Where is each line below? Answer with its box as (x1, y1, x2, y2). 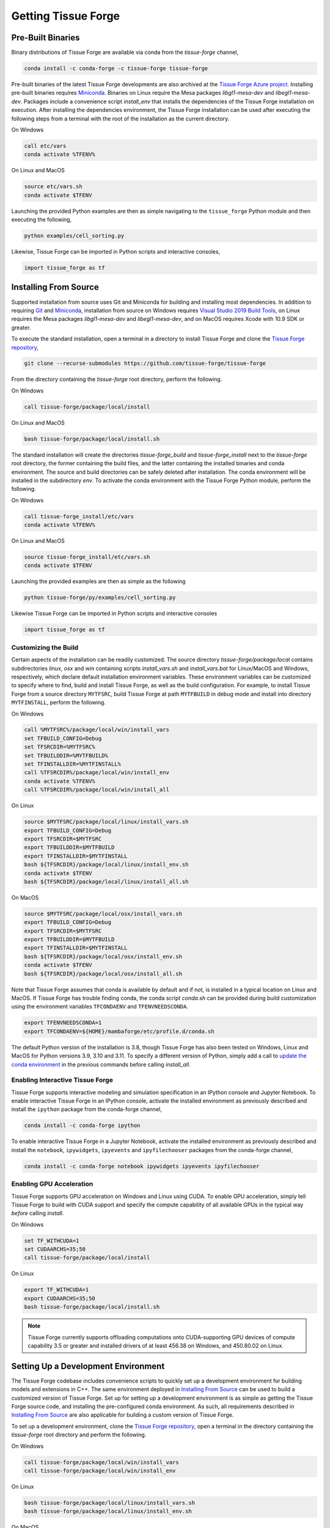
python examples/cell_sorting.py (24, 232, 125, 240)
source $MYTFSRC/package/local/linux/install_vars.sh (24, 818, 189, 825)
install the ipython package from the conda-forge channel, (11, 1106, 162, 1113)
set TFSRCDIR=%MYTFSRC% (24, 743, 96, 751)
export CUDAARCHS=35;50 (24, 1295, 96, 1302)
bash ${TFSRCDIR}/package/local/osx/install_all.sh (24, 970, 183, 977)
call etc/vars (24, 142, 67, 149)
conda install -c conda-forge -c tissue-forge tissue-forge (24, 65, 208, 72)
